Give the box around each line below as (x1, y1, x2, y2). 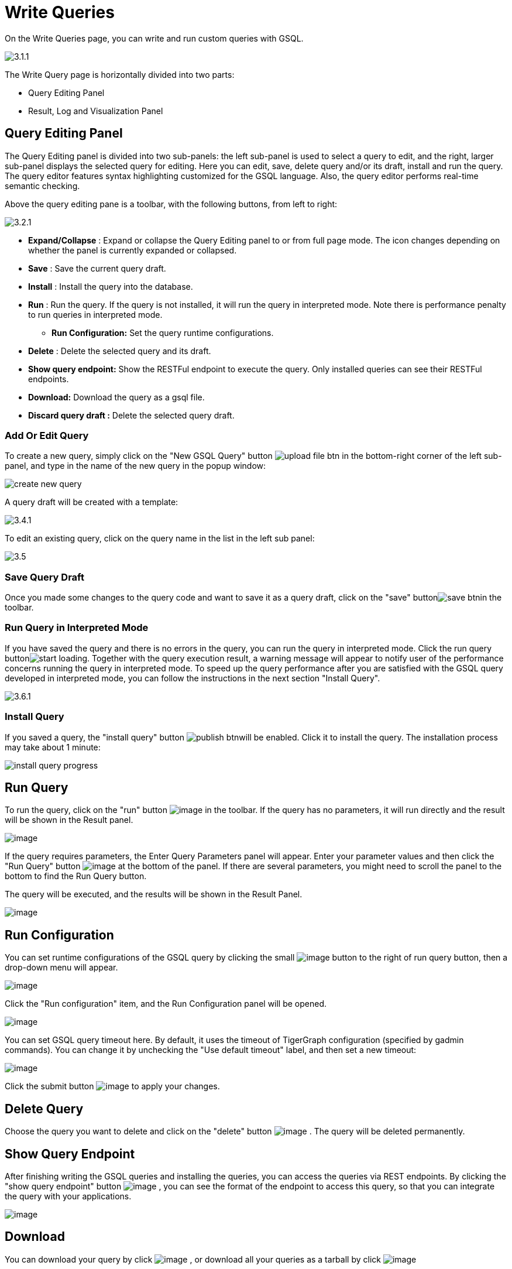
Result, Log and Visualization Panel (28, 105, 163, 116)
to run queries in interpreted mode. (28, 309, 163, 320)
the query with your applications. (5, 1191, 132, 1201)
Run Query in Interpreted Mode (5, 622, 149, 634)
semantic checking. (5, 180, 80, 191)
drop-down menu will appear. (5, 962, 118, 973)
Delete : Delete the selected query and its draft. (28, 345, 211, 356)
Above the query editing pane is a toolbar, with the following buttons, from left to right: (5, 198, 338, 209)
